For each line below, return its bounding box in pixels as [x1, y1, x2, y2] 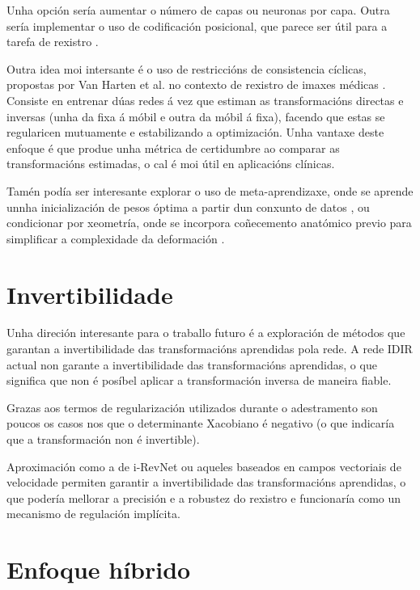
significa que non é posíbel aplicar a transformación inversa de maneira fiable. [6, 372, 392, 389]
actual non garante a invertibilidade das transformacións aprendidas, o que [6, 356, 377, 373]
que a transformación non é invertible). [6, 431, 200, 447]
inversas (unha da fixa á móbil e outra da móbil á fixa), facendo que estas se [6, 107, 385, 124]
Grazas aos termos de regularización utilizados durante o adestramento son [6, 398, 378, 415]
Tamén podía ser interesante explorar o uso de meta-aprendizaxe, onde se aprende [6, 182, 414, 199]
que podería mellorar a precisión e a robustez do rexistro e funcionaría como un [6, 489, 401, 506]
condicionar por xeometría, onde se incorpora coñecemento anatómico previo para [6, 214, 412, 231]
